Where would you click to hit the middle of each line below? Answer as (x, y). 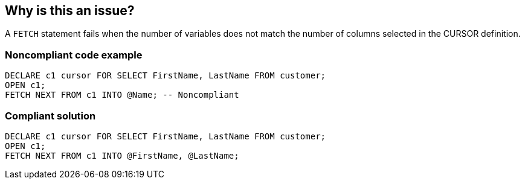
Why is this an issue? (70, 11)
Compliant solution (50, 116)
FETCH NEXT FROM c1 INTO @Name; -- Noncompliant (122, 95)
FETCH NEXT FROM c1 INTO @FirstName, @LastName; (122, 155)
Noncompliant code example (74, 55)
